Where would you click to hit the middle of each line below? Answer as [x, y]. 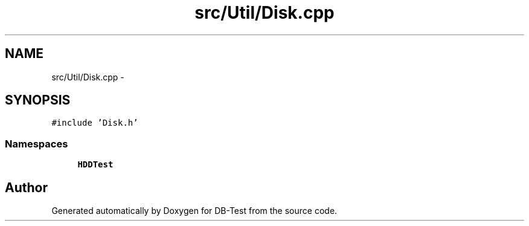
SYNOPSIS [38, 100]
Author [26, 187]
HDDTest [95, 165]
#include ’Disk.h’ [95, 123]
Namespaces [37, 144]
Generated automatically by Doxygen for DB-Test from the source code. [194, 211]
